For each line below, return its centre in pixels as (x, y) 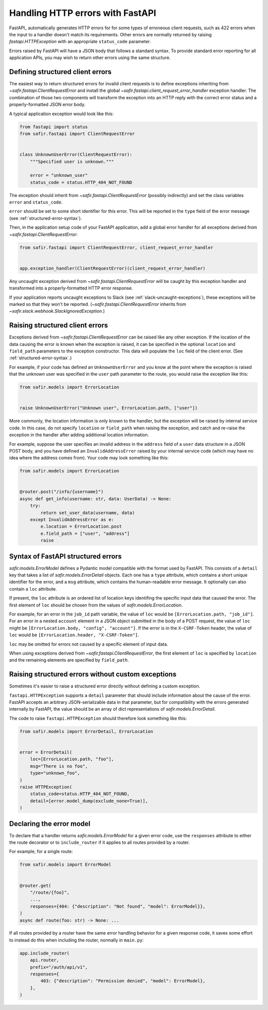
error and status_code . (36, 202)
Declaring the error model (50, 824)
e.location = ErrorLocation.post (81, 527)
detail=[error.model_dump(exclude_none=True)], (89, 801)
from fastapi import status (54, 127)
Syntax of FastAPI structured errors (65, 556)
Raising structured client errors (59, 325)
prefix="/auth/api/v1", (59, 967)
